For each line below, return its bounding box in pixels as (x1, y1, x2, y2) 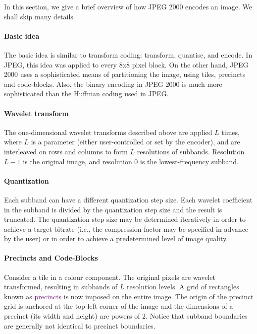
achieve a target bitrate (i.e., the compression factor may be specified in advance (4, 223, 249, 234)
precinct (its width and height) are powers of (4, 311, 140, 321)
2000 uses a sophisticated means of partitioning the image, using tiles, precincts (4, 69, 246, 79)
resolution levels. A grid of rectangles (127, 281, 239, 292)
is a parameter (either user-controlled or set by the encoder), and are (31, 136, 240, 147)
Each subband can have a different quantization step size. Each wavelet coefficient (4, 194, 253, 204)
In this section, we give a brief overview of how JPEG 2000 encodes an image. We (4, 1, 253, 11)
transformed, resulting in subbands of (4, 281, 118, 292)
